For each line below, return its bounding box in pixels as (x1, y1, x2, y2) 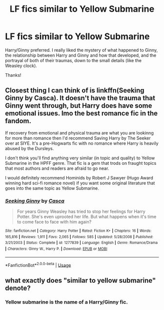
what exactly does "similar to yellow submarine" (5, 276, 156, 285)
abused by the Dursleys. (5, 145, 54, 151)
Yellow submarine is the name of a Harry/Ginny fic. (5, 298, 128, 305)
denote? (5, 284, 31, 292)
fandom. (5, 117, 32, 125)
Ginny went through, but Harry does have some (5, 102, 152, 110)
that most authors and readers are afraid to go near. (5, 165, 109, 171)
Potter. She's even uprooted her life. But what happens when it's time (17, 214, 157, 220)
